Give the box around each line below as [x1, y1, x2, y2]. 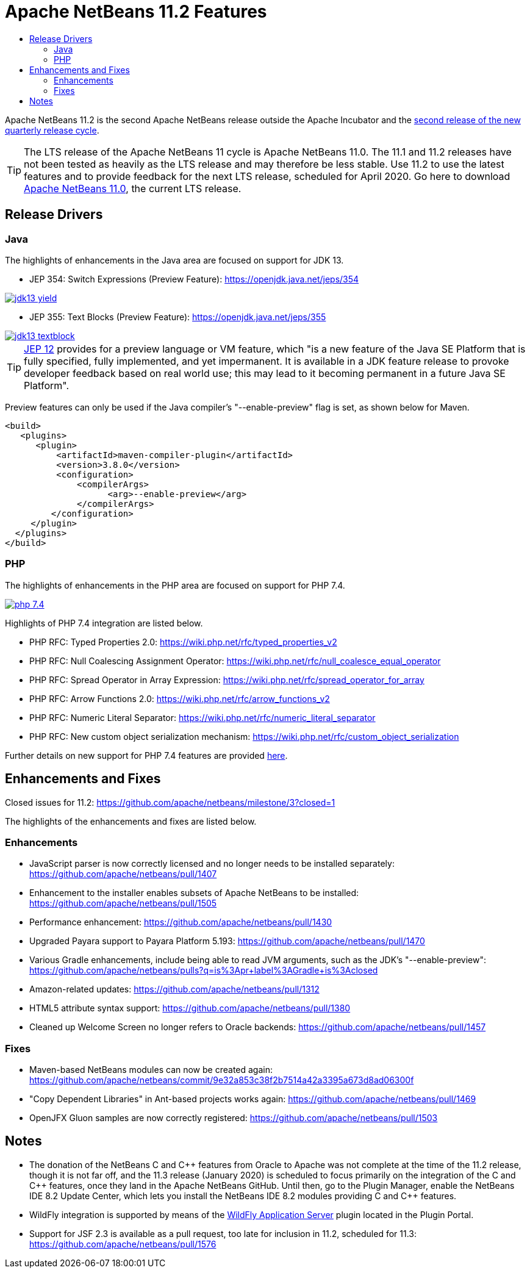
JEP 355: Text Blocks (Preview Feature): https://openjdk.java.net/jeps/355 [29, 311, 326, 322]
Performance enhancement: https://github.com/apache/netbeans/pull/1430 [29, 917, 332, 928]
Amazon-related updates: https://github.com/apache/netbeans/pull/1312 [29, 984, 320, 995]
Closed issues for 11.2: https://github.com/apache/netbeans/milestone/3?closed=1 [5, 797, 335, 808]
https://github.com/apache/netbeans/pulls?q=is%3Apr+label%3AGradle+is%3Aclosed [29, 965, 378, 976]
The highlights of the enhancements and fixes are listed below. [5, 816, 257, 827]
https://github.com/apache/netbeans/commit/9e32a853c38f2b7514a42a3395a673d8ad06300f [29, 1075, 414, 1086]
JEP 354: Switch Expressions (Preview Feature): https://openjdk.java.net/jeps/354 [29, 273, 359, 284]
